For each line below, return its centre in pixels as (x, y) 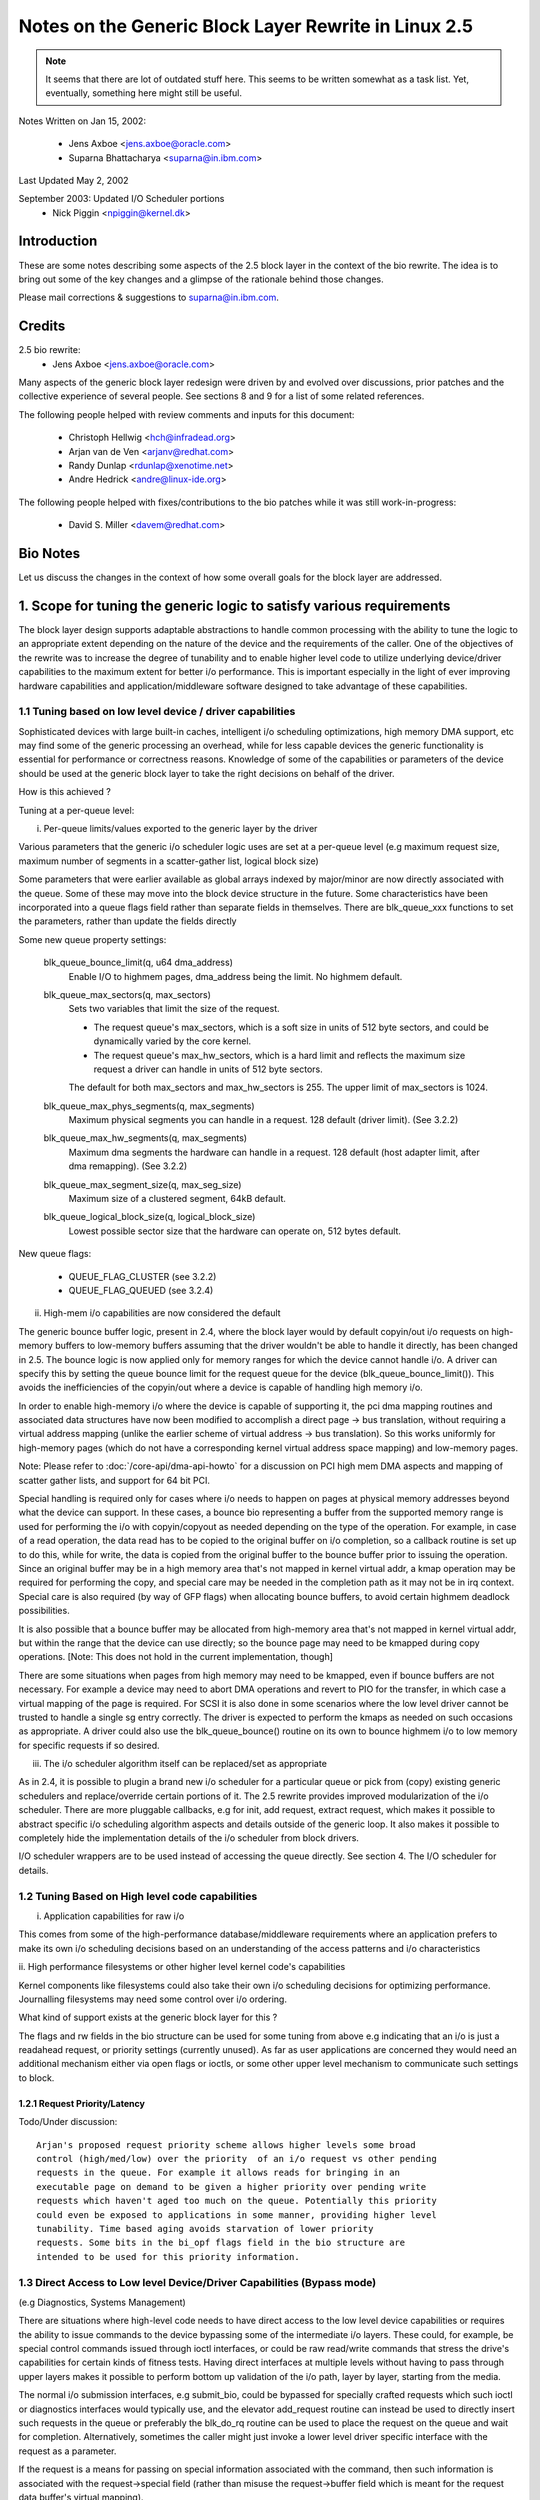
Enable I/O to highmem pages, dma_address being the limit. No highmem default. (235, 976)
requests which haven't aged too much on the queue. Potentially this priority (236, 2201)
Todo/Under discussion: (68, 2122)
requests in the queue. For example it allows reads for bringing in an (218, 2173)
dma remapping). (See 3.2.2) (128, 1166)
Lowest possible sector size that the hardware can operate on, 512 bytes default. (235, 1231)
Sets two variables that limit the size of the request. (174, 1009)
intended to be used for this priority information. (168, 2256)
